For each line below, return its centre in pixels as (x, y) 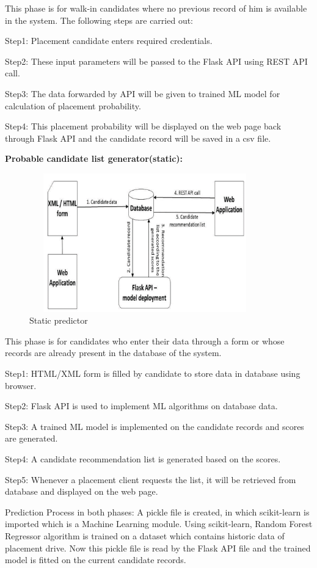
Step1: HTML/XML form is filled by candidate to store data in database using (153, 373)
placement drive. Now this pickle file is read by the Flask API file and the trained (158, 548)
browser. (21, 385)
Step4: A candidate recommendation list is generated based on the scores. (143, 459)
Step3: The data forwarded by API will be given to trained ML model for (143, 93)
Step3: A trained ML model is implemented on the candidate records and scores (155, 426)
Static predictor (59, 320)
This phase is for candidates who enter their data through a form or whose (145, 340)
